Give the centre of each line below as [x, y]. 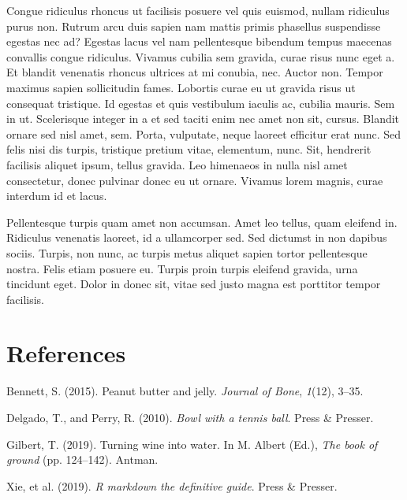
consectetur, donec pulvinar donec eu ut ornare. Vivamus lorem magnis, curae [195, 180]
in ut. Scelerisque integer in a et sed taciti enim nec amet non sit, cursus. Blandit [203, 119]
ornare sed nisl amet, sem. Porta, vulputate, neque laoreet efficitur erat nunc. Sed [203, 133]
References [66, 353]
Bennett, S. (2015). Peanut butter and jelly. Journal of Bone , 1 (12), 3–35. [185, 391]
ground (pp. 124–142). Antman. [82, 459]
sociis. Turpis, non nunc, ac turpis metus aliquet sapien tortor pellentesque [187, 252]
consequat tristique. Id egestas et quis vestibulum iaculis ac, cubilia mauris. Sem [201, 103]
